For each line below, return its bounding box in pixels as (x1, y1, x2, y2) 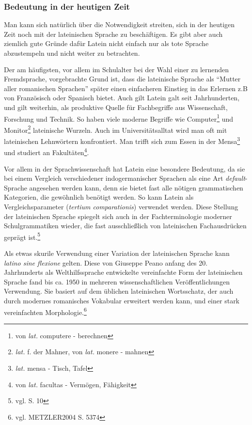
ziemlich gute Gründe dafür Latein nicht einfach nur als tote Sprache (4, 38, 209, 48)
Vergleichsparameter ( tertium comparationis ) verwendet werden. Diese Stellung (4, 201, 238, 211)
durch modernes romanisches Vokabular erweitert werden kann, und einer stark (4, 295, 240, 305)
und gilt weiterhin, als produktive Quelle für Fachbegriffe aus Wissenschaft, (4, 102, 228, 112)
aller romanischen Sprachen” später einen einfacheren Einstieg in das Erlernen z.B (4, 83, 248, 93)
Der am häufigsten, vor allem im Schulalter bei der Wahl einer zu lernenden (4, 64, 229, 74)
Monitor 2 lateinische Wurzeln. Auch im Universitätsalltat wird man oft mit (4, 123, 227, 135)
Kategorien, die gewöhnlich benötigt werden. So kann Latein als (4, 192, 194, 202)
